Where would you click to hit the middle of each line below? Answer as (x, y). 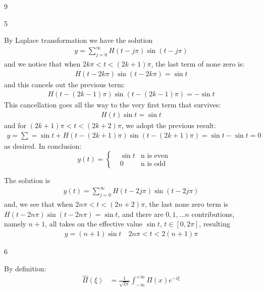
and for (15, 125)
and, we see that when (39, 204)
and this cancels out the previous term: (65, 84)
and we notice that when (42, 64)
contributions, (213, 214)
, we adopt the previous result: (169, 125)
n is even (154, 156)
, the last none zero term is (187, 204)
